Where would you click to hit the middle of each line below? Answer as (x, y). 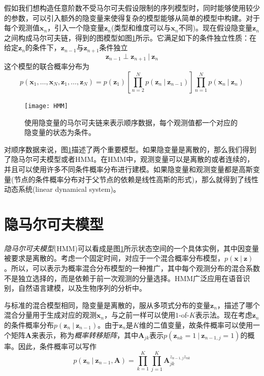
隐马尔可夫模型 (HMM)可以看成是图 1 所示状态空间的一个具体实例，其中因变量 (132, 248)
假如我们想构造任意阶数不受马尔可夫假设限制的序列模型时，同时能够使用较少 (132, 8)
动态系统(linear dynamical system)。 (62, 189)
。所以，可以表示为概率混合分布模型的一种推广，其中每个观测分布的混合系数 (132, 268)
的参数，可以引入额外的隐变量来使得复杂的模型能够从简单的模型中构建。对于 (132, 18)
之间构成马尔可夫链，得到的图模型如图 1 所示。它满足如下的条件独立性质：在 (130, 37)
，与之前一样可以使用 (140, 315)
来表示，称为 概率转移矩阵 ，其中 (85, 335)
